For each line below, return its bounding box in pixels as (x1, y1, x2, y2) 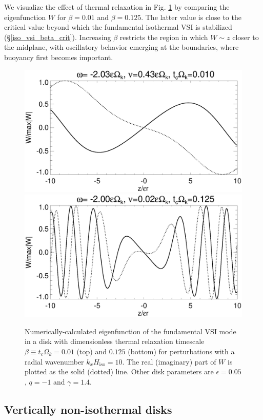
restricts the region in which (119, 31, 208, 42)
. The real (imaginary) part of (122, 356, 216, 367)
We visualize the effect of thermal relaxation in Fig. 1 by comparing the (4, 2, 230, 12)
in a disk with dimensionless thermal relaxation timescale (25, 336, 205, 347)
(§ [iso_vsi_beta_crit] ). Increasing (4, 31, 111, 42)
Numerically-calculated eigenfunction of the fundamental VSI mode (25, 326, 236, 336)
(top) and (76, 346, 107, 356)
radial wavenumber (25, 356, 84, 367)
